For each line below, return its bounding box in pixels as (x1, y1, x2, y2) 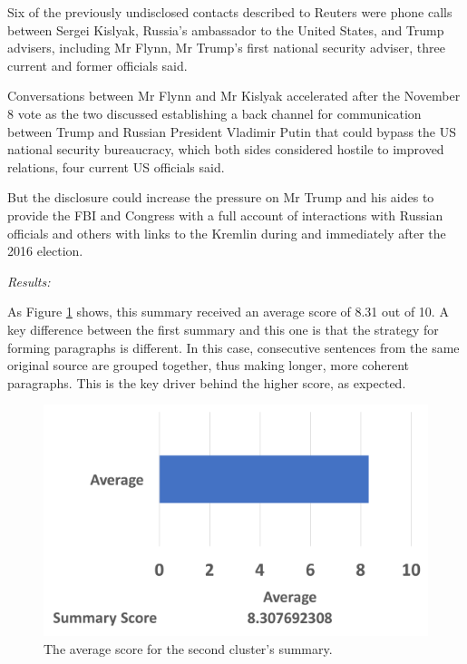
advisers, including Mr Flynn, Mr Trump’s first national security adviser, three (7, 38, 445, 57)
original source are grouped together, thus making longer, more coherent (7, 356, 410, 375)
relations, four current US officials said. (7, 157, 225, 176)
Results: (7, 271, 51, 290)
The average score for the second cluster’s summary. (44, 639, 333, 658)
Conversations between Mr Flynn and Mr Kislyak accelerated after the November (7, 86, 461, 105)
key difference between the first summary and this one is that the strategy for (7, 319, 439, 338)
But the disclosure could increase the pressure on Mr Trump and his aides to (7, 188, 434, 207)
